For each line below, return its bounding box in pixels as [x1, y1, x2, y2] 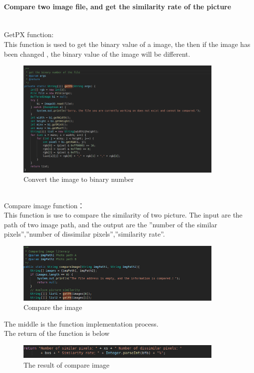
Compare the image [23, 302, 82, 312]
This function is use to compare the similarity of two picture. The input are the [4, 210, 243, 220]
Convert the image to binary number [23, 174, 134, 184]
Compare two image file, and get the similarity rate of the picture [4, 1, 231, 11]
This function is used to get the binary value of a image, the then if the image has [4, 39, 251, 49]
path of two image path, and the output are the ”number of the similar [4, 219, 217, 229]
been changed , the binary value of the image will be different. [4, 48, 190, 59]
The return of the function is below [4, 328, 110, 338]
